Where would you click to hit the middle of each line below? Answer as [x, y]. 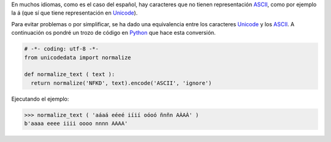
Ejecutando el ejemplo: [40, 99]
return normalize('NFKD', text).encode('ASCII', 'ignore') [121, 83]
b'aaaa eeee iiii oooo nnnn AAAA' [76, 124]
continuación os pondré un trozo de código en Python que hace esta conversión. [113, 33]
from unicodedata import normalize [78, 57]
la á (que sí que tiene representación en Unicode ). [74, 13]
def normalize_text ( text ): [70, 74]
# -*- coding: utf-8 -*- [62, 49]
